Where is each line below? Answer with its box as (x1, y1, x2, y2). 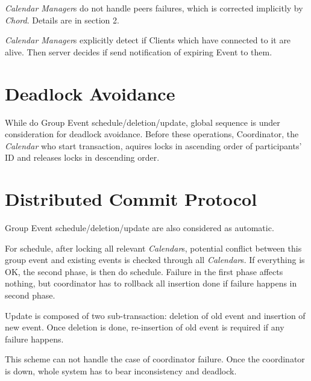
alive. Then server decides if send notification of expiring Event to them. (5, 45, 272, 58)
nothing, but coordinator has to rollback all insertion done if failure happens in (5, 277, 297, 290)
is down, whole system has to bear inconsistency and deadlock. (5, 364, 237, 377)
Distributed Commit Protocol (5, 187, 257, 211)
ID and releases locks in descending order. (5, 151, 160, 164)
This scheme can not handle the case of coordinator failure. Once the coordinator (5, 353, 305, 365)
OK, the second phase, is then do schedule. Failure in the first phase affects (5, 265, 283, 277)
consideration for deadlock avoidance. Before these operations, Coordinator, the (5, 128, 299, 140)
